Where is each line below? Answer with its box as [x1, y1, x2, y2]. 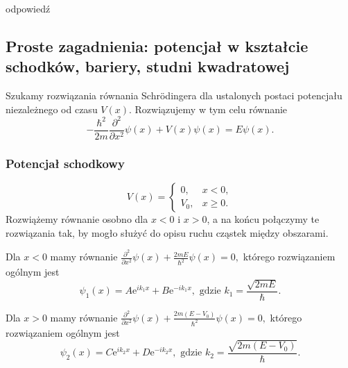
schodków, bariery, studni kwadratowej [6, 56, 290, 77]
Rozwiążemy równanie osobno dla [6, 212, 148, 226]
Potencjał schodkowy [6, 154, 125, 172]
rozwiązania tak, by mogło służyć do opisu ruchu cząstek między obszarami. [6, 225, 329, 240]
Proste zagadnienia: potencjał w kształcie [6, 35, 308, 56]
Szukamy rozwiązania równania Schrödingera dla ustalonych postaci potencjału [6, 88, 342, 103]
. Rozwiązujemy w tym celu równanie [128, 101, 288, 116]
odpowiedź [6, 1, 51, 15]
